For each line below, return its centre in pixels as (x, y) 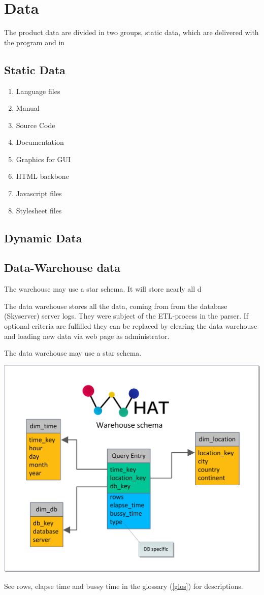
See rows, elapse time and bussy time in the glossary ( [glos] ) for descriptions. (124, 586)
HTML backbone (42, 176)
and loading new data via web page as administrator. (87, 336)
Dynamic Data (43, 238)
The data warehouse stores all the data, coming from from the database (116, 306)
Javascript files (39, 193)
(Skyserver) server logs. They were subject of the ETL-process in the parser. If (126, 316)
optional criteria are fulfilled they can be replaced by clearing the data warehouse (131, 326)
